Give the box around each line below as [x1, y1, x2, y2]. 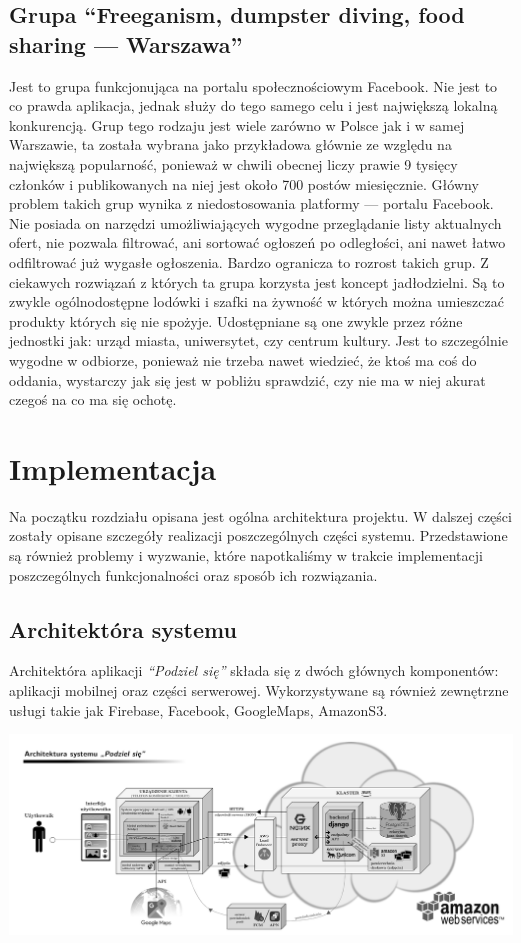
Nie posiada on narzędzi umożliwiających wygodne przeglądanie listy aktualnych [9, 212, 502, 233]
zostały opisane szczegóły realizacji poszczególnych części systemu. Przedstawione [9, 525, 508, 546]
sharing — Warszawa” [9, 28, 243, 59]
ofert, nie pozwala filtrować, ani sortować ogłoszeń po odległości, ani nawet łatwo [9, 232, 506, 253]
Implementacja [9, 447, 217, 488]
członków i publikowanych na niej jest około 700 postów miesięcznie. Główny [9, 173, 479, 194]
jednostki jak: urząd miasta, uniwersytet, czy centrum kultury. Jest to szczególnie [9, 330, 508, 351]
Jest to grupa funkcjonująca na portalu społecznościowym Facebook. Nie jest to [9, 75, 498, 96]
